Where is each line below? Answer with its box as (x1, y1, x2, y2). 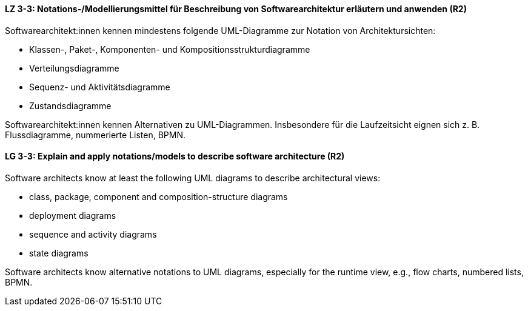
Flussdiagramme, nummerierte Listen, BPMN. (5, 129, 186, 140)
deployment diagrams (29, 210, 116, 221)
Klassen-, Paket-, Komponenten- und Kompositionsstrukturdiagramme (29, 44, 310, 55)
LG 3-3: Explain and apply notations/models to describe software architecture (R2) (5, 151, 345, 162)
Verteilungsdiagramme (29, 62, 119, 73)
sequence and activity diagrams (29, 229, 157, 239)
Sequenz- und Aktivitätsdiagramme (29, 81, 170, 92)
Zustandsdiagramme (29, 100, 112, 111)
